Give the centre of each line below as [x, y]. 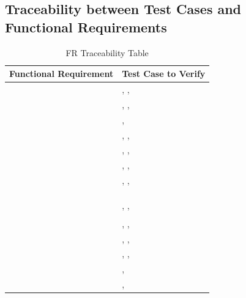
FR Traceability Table [107, 52]
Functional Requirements [86, 27]
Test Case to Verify [164, 74]
